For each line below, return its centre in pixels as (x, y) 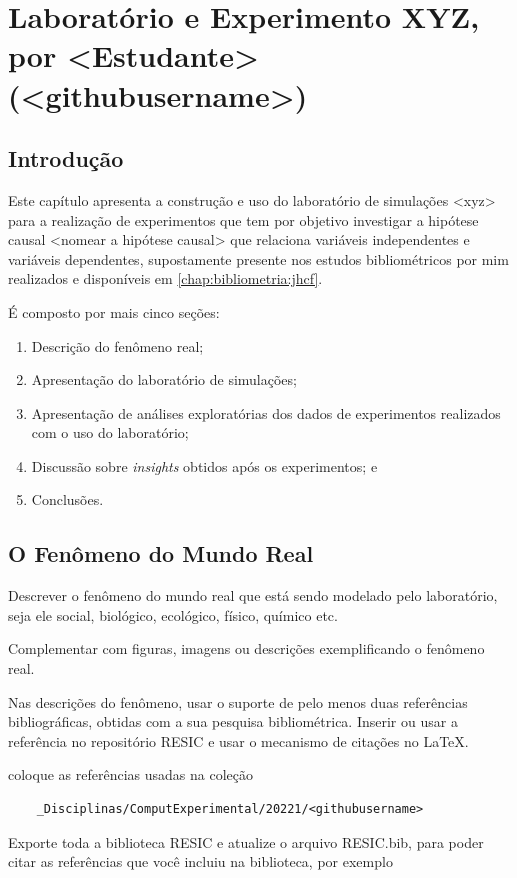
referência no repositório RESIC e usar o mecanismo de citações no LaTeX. (238, 740)
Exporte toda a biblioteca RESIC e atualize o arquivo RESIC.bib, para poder (246, 841)
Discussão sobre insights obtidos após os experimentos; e (204, 465)
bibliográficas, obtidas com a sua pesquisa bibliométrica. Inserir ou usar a (233, 721)
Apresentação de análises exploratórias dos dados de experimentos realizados (266, 412)
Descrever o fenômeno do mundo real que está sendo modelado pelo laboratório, (253, 595)
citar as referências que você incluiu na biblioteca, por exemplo (200, 861)
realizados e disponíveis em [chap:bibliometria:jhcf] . (165, 278)
